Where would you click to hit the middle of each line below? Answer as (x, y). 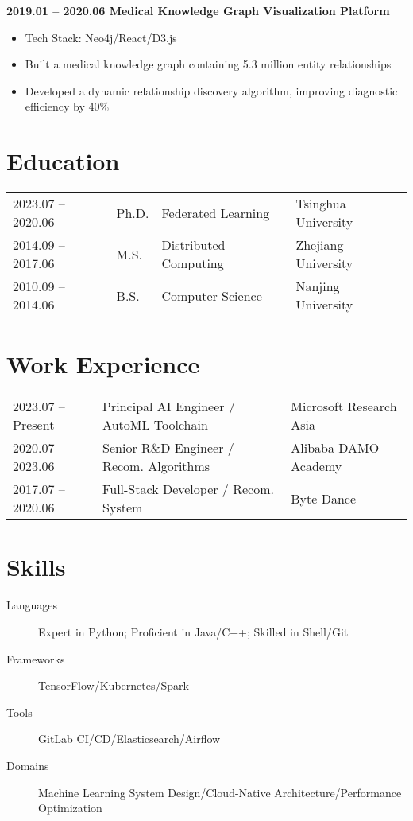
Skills (36, 567)
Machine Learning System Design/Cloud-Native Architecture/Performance (220, 792)
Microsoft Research (344, 407)
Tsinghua (321, 204)
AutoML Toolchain (155, 425)
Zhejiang (320, 245)
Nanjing (318, 286)
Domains (28, 765)
